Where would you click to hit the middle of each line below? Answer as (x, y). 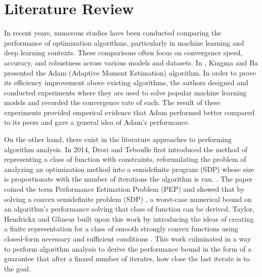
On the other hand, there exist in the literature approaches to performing (118, 139)
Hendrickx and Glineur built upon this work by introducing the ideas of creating (129, 218)
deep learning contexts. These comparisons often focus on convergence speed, (123, 53)
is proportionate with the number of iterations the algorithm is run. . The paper (128, 179)
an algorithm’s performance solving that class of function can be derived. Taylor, (129, 209)
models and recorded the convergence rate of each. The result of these (112, 102)
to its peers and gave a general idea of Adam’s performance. (97, 122)
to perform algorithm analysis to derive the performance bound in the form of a (128, 248)
